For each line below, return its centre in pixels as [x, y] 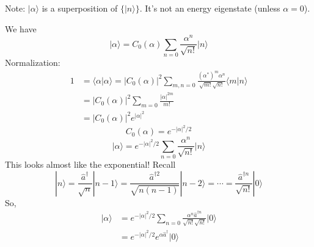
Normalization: [33, 63]
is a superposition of [80, 8]
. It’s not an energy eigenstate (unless [210, 8]
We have [21, 28]
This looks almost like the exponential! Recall [90, 164]
